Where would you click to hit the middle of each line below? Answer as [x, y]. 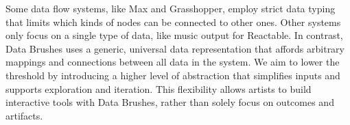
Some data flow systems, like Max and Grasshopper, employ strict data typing [171, 8]
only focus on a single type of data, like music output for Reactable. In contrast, [174, 35]
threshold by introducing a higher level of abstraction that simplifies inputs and [173, 75]
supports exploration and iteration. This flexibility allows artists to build [159, 88]
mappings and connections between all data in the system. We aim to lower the [173, 62]
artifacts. [24, 115]
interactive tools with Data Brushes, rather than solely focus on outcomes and [170, 102]
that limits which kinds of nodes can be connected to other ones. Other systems [173, 22]
